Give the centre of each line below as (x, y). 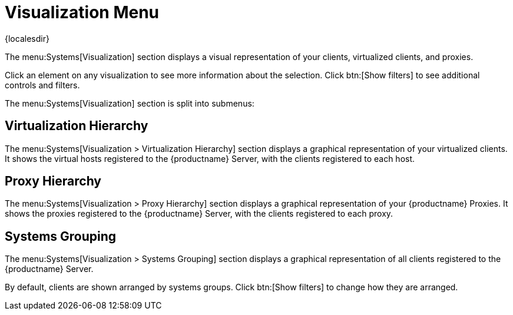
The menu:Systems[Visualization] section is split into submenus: (130, 103)
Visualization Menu (82, 12)
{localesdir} (27, 38)
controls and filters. (42, 85)
